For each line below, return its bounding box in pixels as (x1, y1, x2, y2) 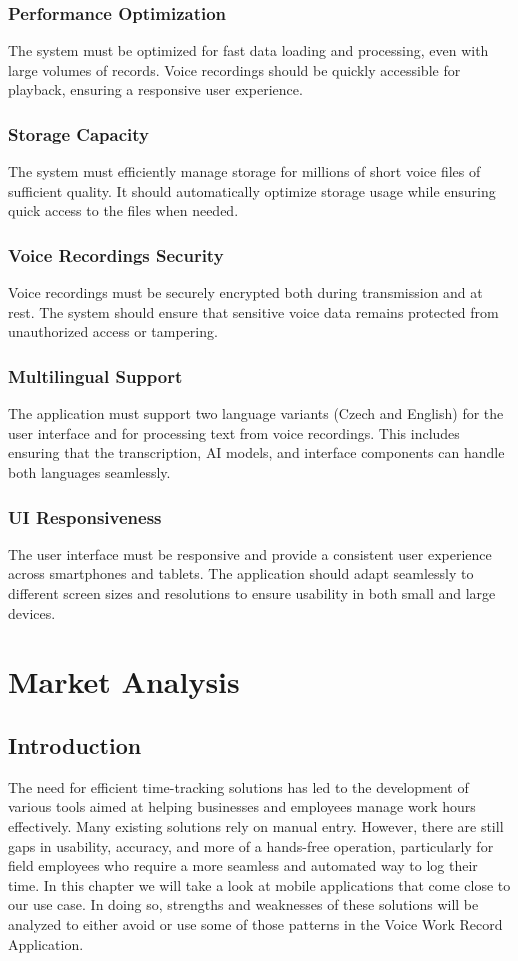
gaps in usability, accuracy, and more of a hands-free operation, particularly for (8, 835, 494, 856)
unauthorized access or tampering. (8, 321, 218, 342)
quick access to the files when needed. (8, 200, 239, 221)
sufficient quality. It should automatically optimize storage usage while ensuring (8, 180, 496, 201)
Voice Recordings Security (8, 242, 224, 267)
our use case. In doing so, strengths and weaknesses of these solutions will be (8, 894, 479, 915)
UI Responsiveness (8, 504, 162, 529)
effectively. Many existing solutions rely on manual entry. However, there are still (8, 815, 504, 836)
